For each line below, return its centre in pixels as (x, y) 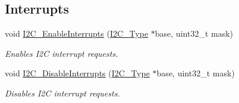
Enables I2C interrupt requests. (62, 53)
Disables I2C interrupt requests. (62, 93)
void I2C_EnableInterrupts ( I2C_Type (77, 33)
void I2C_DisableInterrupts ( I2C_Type (77, 73)
